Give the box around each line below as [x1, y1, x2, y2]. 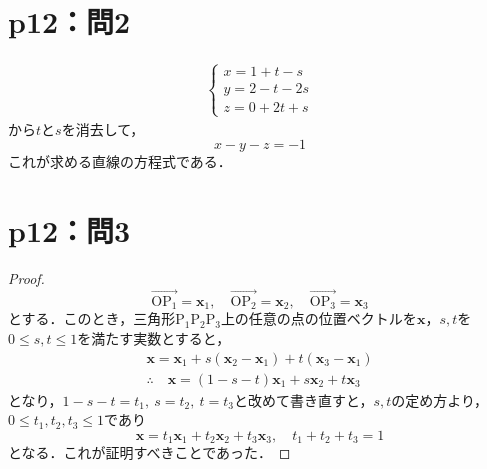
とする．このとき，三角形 [8, 308, 176, 329]
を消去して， [61, 118, 145, 139]
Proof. [8, 268, 45, 289]
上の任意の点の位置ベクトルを [220, 308, 417, 329]
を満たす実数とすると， [77, 327, 231, 348]
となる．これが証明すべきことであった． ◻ [8, 442, 291, 463]
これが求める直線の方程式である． [8, 151, 232, 172]
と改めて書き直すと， [234, 389, 374, 410]
